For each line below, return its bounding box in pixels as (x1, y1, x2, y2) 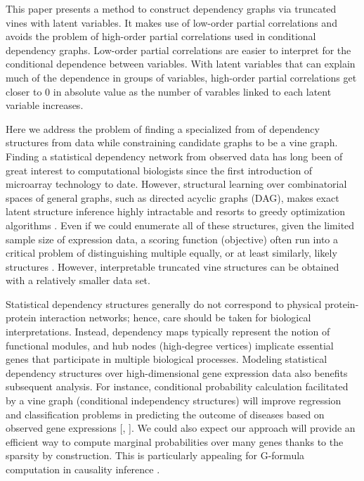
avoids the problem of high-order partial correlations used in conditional (6, 29, 316, 44)
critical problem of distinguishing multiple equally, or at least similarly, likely (6, 245, 337, 260)
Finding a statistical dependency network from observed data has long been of (6, 148, 343, 163)
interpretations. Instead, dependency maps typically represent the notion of (6, 324, 330, 339)
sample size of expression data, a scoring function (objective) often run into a (6, 231, 339, 246)
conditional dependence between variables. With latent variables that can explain (6, 56, 356, 71)
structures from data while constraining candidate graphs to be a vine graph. (6, 135, 338, 150)
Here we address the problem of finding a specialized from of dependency (6, 121, 320, 136)
